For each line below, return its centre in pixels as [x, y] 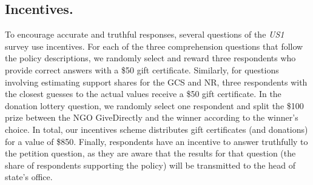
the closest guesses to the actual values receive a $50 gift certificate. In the [143, 94]
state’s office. [29, 177]
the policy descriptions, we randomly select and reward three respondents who [150, 58]
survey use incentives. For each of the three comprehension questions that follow [154, 46]
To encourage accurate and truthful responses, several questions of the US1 [145, 34]
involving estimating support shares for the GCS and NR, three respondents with [156, 82]
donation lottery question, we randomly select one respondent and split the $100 [154, 105]
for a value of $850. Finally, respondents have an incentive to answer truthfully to [156, 141]
